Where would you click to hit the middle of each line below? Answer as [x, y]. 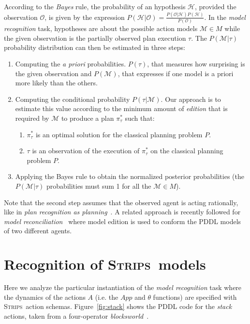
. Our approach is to [191, 99]
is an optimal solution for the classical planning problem [119, 134]
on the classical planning [187, 151]
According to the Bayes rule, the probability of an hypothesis [95, 6]
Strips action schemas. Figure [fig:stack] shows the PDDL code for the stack [118, 306]
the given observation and [53, 73]
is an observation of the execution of [86, 151]
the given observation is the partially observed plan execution [95, 38]
